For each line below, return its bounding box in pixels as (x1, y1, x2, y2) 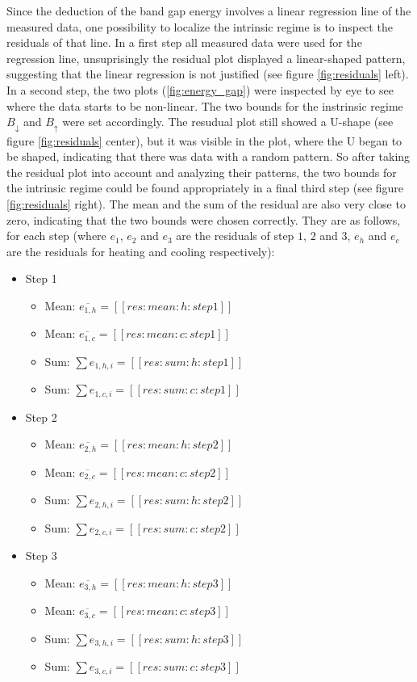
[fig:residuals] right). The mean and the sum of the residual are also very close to (6, 195, 406, 212)
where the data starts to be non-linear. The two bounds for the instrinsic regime (6, 97, 403, 114)
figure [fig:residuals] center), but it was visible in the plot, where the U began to (6, 132, 402, 149)
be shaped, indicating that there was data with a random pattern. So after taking (6, 148, 411, 165)
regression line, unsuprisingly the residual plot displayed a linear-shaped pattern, (6, 49, 406, 66)
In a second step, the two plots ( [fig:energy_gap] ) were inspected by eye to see (6, 81, 394, 98)
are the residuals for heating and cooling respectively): (6, 242, 275, 259)
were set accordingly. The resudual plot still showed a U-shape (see (62, 113, 394, 130)
